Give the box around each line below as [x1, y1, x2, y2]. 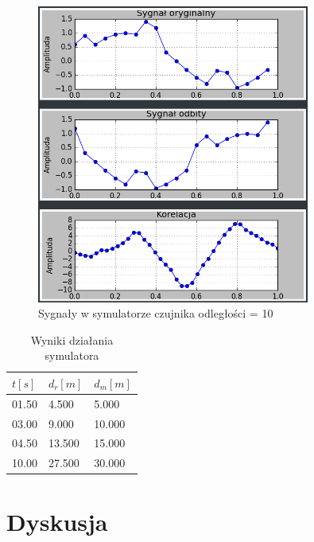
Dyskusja [6, 505, 108, 537]
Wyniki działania [30, 331, 114, 348]
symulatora [45, 347, 99, 364]
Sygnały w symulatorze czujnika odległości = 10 [38, 305, 273, 322]
